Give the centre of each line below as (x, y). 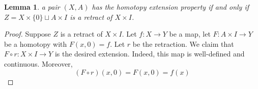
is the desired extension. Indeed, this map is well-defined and (150, 54)
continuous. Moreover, (38, 63)
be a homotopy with (36, 43)
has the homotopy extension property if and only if (170, 7)
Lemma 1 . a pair (32, 7)
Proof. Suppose (27, 34)
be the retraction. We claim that (183, 43)
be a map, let (190, 34)
